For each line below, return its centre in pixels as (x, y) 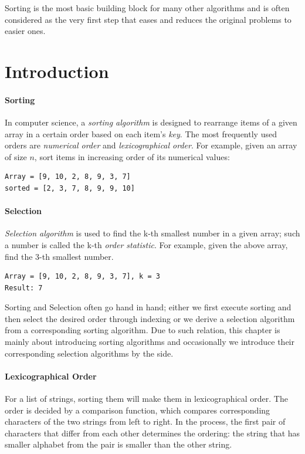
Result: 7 (24, 288)
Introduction (57, 71)
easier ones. (25, 31)
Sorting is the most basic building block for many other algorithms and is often (147, 8)
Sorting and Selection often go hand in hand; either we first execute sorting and (148, 307)
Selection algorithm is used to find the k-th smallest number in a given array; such (152, 233)
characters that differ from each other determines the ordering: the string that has (152, 433)
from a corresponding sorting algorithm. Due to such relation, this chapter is (143, 330)
